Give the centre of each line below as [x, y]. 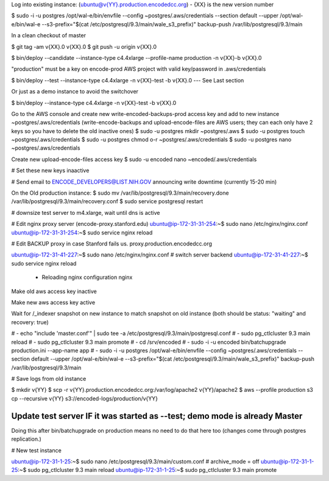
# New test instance [37, 450]
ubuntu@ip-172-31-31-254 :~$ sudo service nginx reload [82, 233]
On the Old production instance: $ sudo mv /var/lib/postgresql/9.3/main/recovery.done [120, 193]
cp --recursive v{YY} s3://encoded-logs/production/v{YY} [85, 398]
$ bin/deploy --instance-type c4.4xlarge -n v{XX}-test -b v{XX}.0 [94, 103]
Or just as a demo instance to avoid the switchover [75, 92]
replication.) [27, 439]
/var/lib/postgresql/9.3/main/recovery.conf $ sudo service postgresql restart [107, 201]
